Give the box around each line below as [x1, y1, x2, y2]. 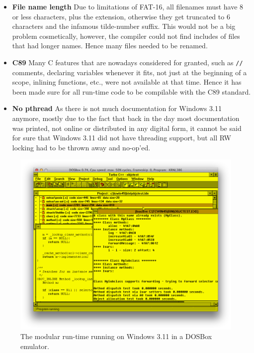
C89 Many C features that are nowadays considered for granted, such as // [12, 57, 243, 67]
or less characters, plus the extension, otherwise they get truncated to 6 [12, 11, 230, 21]
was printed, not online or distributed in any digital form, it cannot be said [12, 122, 242, 133]
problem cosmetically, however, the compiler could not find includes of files [12, 30, 240, 41]
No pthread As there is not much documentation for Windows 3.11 [12, 103, 222, 114]
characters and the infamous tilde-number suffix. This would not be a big [12, 21, 236, 31]
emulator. [20, 341, 49, 351]
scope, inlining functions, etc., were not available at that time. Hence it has [12, 77, 242, 87]
